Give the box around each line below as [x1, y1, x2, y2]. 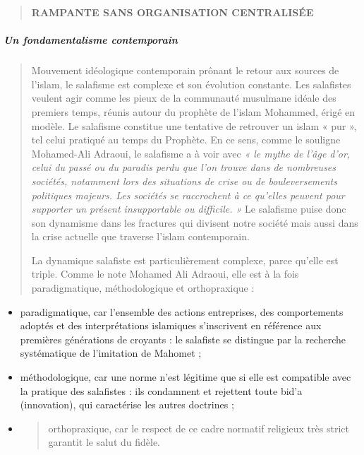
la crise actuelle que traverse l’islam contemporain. [31, 229, 250, 244]
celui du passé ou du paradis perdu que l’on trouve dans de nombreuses [31, 160, 336, 175]
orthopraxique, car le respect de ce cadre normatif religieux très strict [48, 420, 349, 435]
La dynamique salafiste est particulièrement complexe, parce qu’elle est [31, 252, 339, 267]
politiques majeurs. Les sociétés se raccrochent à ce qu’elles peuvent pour [31, 187, 345, 202]
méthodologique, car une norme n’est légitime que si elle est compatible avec [20, 370, 351, 384]
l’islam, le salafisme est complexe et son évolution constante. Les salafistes [31, 76, 351, 91]
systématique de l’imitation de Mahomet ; [20, 345, 202, 360]
